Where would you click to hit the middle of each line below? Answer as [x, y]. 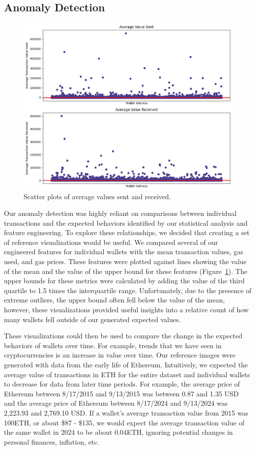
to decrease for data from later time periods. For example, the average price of [122, 384]
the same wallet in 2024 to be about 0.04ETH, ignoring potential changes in [118, 432]
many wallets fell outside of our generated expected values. [92, 319]
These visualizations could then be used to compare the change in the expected [123, 336]
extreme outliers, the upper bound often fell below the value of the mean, [114, 300]
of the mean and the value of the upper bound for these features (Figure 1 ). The [126, 271]
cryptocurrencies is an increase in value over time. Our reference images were [120, 355]
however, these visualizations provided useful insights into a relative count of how [126, 309]
